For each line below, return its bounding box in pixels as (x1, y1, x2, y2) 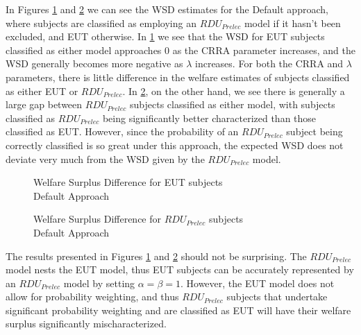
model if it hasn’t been (244, 15, 341, 30)
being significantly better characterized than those (102, 110, 317, 125)
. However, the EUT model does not (180, 275, 335, 290)
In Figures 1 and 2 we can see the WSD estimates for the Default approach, (6, 2, 328, 16)
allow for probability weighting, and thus (6, 289, 179, 304)
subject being (286, 124, 343, 139)
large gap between (6, 97, 83, 112)
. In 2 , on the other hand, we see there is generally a (122, 83, 345, 98)
